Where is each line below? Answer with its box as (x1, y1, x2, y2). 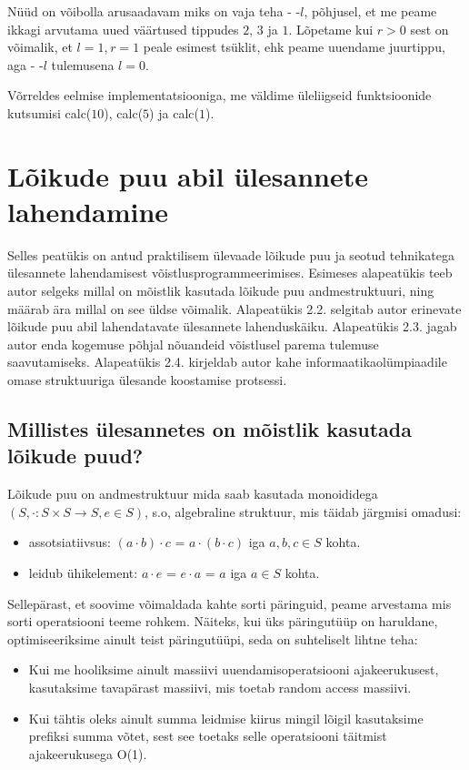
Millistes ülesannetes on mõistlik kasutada (7, 415, 412, 443)
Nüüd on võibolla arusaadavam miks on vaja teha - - (7, 2, 301, 20)
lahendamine (7, 192, 169, 229)
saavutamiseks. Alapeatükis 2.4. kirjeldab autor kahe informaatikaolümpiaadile (7, 352, 447, 371)
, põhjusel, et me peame (304, 2, 437, 20)
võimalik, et (7, 37, 73, 56)
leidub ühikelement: (28, 563, 138, 582)
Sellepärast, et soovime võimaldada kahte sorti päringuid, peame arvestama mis (7, 593, 452, 613)
